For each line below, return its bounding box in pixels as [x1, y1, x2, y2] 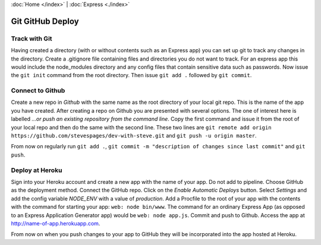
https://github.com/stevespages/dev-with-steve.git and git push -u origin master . [11, 132, 257, 139]
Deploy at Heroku [11, 166, 62, 174]
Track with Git [11, 34, 53, 43]
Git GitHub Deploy [11, 16, 80, 26]
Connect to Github [11, 87, 65, 95]
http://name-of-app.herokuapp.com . [11, 219, 100, 227]
